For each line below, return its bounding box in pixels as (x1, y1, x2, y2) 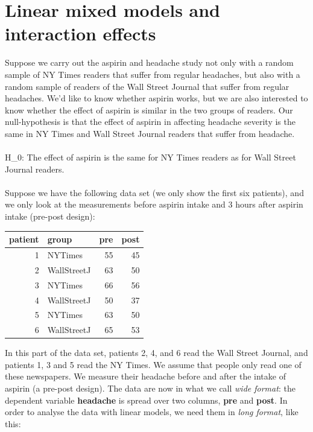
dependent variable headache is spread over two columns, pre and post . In (5, 393, 288, 406)
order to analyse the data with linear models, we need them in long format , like (5, 405, 299, 418)
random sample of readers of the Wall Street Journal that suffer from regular (5, 80, 289, 92)
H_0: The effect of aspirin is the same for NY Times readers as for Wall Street (5, 151, 296, 164)
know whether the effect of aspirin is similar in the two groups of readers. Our (5, 103, 293, 116)
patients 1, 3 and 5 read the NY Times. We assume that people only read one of (5, 358, 302, 370)
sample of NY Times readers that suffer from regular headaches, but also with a (5, 68, 300, 80)
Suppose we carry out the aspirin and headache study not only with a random (5, 56, 294, 69)
